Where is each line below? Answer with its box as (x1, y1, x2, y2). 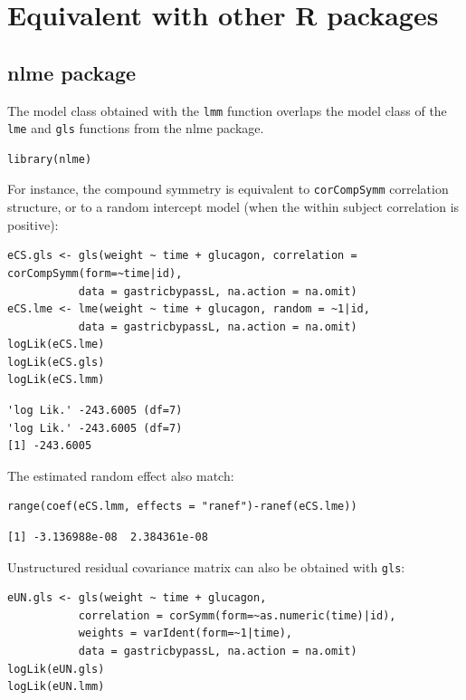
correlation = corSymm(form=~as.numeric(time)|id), (78, 609, 396, 622)
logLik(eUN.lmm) (7, 680, 105, 694)
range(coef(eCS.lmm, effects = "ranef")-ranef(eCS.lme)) (7, 500, 357, 513)
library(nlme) (7, 152, 92, 166)
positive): (7, 215, 59, 234)
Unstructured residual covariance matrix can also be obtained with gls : (7, 557, 405, 576)
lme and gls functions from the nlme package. (7, 119, 264, 138)
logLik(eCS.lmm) (7, 373, 105, 387)
